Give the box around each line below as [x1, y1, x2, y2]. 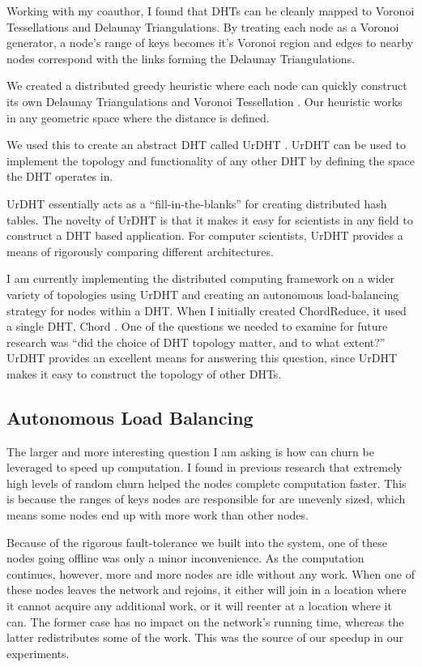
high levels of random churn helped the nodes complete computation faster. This [6, 474, 407, 491]
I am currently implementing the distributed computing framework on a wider [6, 270, 395, 287]
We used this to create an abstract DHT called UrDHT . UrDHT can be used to [6, 136, 406, 153]
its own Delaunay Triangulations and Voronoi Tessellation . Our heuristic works [6, 92, 403, 109]
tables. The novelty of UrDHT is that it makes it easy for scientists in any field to [6, 211, 413, 228]
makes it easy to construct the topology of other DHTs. [6, 365, 282, 382]
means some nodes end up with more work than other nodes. [6, 507, 309, 524]
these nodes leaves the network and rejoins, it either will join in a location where [6, 581, 407, 598]
